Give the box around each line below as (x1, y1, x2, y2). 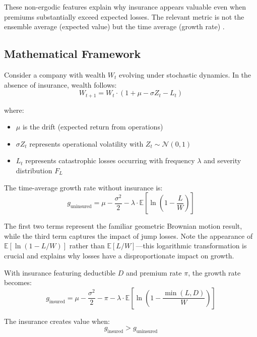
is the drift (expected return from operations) (22, 121, 163, 132)
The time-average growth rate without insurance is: (4, 182, 163, 192)
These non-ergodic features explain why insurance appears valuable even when (4, 2, 246, 12)
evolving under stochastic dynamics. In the (119, 69, 251, 80)
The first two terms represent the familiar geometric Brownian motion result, (4, 221, 242, 231)
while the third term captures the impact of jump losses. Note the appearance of (4, 230, 253, 241)
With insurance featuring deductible (4, 267, 116, 278)
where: (4, 104, 24, 115)
